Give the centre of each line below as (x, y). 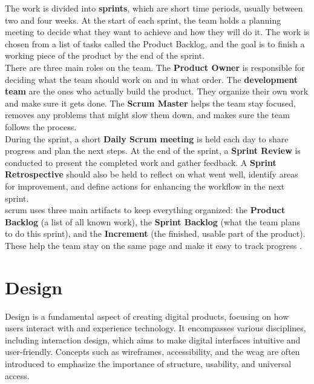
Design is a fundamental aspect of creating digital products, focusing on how (147, 316)
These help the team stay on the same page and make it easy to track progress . (153, 245)
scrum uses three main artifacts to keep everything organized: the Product (145, 210)
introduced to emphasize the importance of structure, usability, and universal (148, 363)
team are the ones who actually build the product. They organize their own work (157, 91)
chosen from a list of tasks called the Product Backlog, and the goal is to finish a (155, 43)
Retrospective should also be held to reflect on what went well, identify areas (152, 174)
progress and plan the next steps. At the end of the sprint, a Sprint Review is (153, 151)
